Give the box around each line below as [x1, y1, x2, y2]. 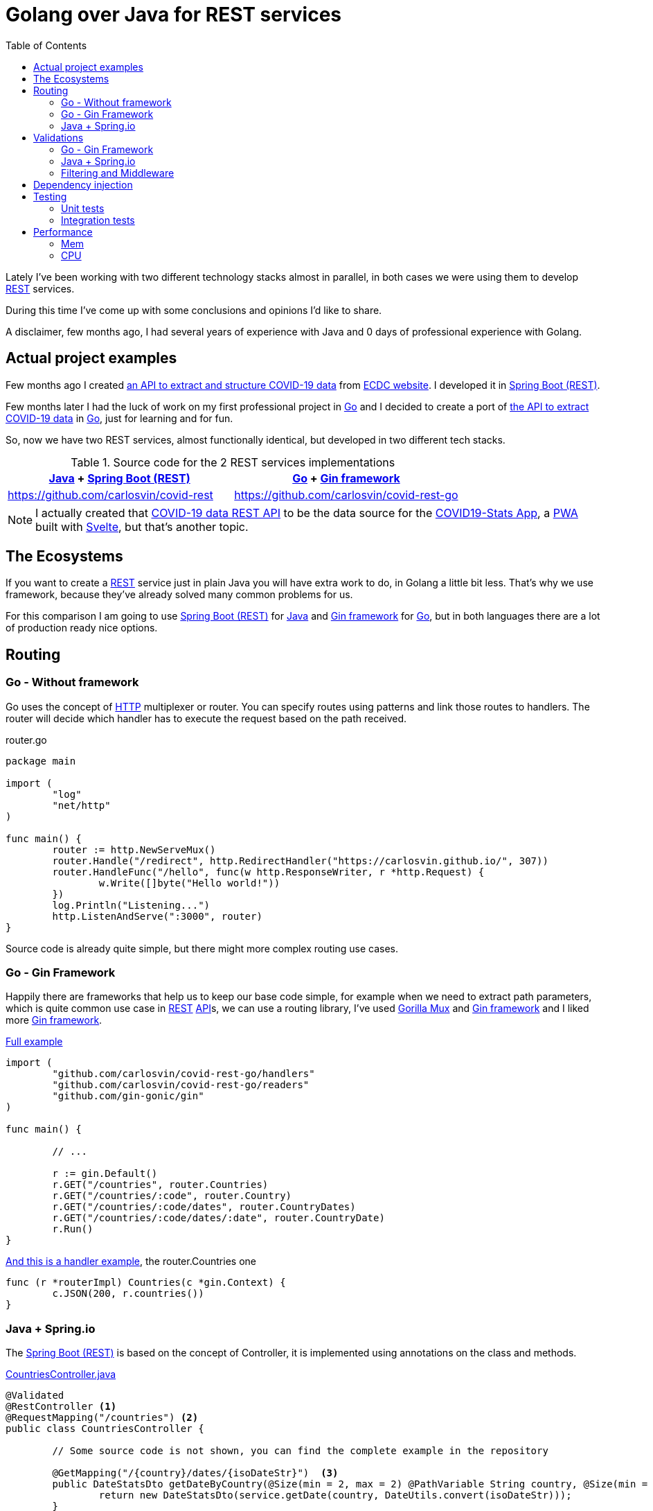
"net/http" [52, 799, 111, 811]
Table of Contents [6, 39, 87, 51]
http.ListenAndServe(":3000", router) [52, 910, 262, 922]
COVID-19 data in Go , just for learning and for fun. [6, 412, 233, 424]
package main [6, 755, 76, 767]
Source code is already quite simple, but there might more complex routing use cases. [6, 942, 399, 954]
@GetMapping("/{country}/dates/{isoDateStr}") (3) [52, 1467, 339, 1479]
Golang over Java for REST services [6, 3, 341, 26]
